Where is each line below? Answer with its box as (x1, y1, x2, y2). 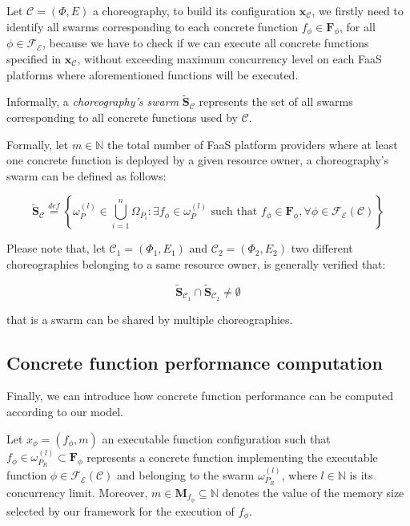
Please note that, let (6, 240, 106, 257)
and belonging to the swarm (117, 467, 255, 484)
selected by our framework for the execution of (6, 502, 235, 519)
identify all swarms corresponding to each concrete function (6, 18, 298, 34)
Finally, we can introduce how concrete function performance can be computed (6, 387, 393, 404)
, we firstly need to (312, 2, 404, 18)
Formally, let (6, 136, 69, 152)
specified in (6, 50, 62, 67)
